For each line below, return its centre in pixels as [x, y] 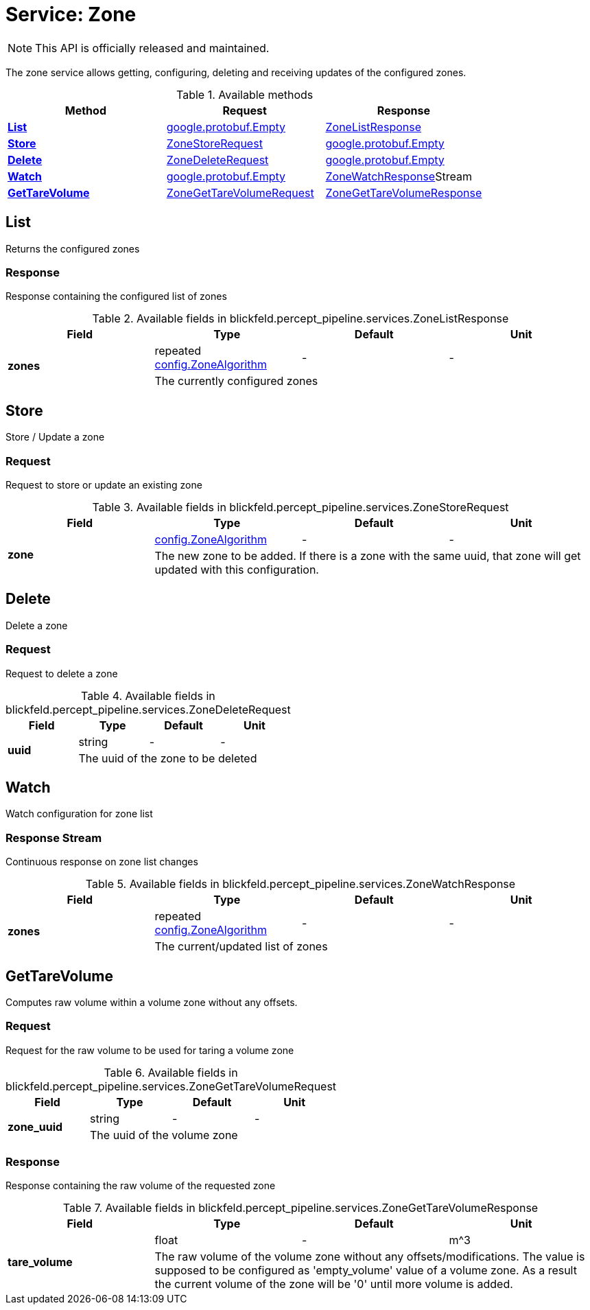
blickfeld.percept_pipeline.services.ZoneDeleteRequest [148, 709]
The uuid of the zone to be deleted [168, 758]
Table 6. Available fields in [171, 1072]
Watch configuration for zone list [79, 814]
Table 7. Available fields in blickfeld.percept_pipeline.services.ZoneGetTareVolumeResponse [300, 1208]
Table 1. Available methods [245, 94]
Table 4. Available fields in [148, 695]
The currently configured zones [236, 381]
